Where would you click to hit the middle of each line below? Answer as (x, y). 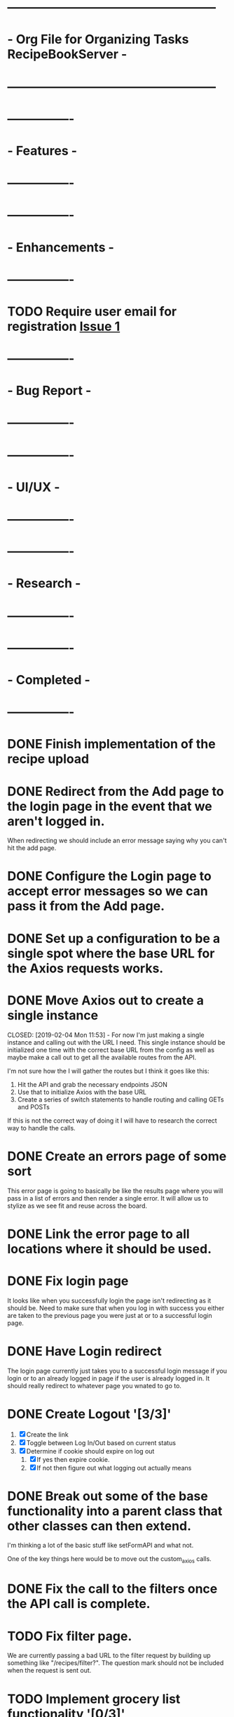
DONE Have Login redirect (85, 1351)
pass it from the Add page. (86, 906)
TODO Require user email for (92, 311)
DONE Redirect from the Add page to (116, 791)
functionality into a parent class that (115, 1511)
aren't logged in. (56, 821)
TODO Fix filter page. (70, 1636)
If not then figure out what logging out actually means (114, 1468)
